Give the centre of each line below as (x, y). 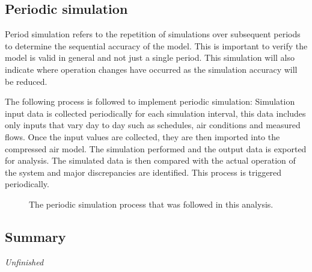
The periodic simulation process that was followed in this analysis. (151, 204)
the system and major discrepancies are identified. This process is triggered (143, 172)
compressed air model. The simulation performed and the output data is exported (156, 148)
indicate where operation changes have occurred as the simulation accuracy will (151, 69)
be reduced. (26, 81)
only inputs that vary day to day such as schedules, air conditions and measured (153, 125)
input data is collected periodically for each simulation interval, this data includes (155, 113)
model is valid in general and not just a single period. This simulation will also (150, 57)
